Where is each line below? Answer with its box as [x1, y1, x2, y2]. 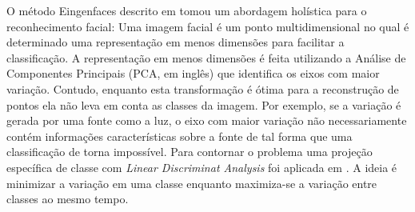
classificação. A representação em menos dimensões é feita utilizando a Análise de [6, 49, 406, 66]
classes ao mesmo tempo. [6, 190, 129, 207]
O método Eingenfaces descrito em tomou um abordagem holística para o [6, 2, 367, 18]
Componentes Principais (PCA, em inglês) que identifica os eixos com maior [6, 65, 380, 82]
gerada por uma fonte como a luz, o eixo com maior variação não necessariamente [6, 112, 407, 129]
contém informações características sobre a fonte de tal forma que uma [6, 127, 353, 144]
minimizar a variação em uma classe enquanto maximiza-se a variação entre [6, 174, 377, 191]
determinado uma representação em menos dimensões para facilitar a [6, 34, 345, 50]
